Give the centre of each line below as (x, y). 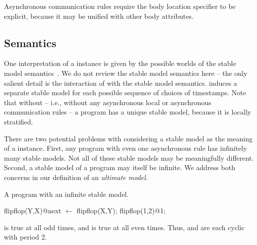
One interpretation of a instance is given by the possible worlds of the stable (120, 63)
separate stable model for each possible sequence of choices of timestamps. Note (125, 92)
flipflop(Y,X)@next (33, 211)
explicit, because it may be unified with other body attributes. (99, 16)
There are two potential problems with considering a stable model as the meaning (128, 138)
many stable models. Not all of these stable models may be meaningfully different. (129, 157)
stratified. (19, 121)
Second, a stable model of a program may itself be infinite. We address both (120, 167)
